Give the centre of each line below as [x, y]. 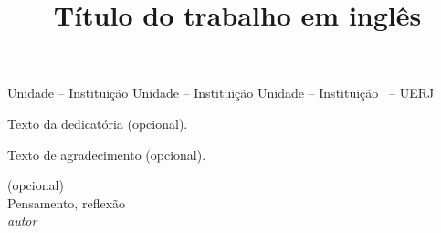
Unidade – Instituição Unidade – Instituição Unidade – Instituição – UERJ [221, 93]
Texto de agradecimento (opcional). [107, 154]
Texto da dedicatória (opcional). [98, 123]
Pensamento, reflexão [67, 202]
